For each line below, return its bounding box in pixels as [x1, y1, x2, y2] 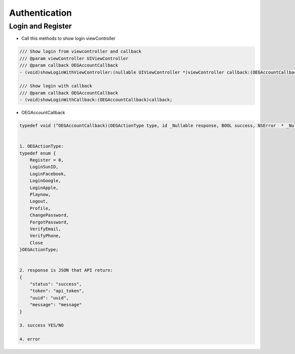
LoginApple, [29, 185, 59, 191]
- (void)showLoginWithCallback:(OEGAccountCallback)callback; [19, 97, 173, 103]
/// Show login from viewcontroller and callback [19, 49, 142, 54]
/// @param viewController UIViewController [19, 56, 129, 61]
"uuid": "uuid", [29, 295, 69, 300]
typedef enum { [19, 150, 56, 156]
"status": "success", [29, 281, 82, 287]
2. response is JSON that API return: [19, 267, 113, 273]
